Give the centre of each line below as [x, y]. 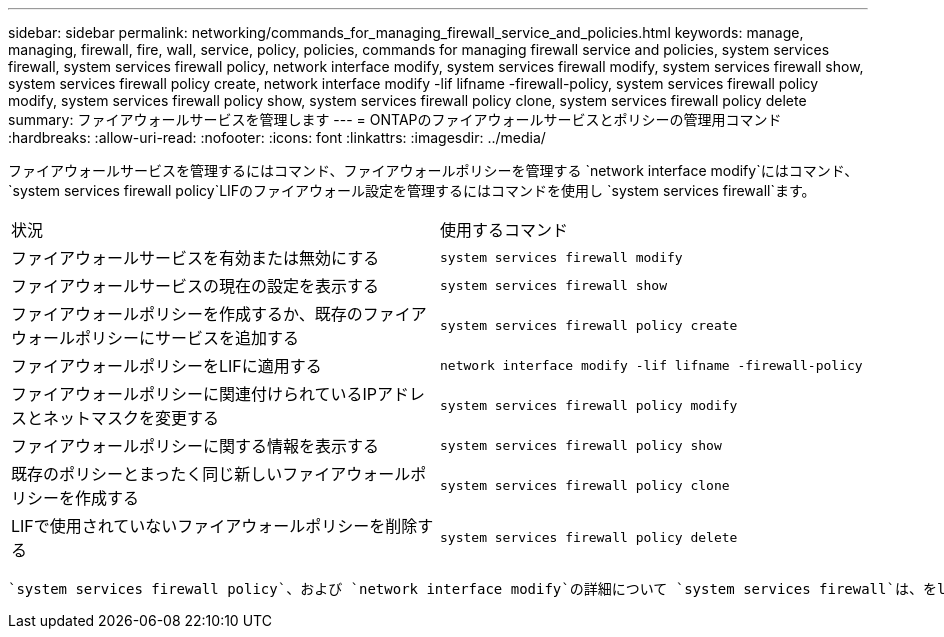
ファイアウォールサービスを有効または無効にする [195, 258]
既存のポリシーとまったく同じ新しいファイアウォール [211, 474]
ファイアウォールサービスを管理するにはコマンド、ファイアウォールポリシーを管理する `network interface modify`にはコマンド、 [433, 170]
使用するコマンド [504, 230]
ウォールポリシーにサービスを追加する [155, 338]
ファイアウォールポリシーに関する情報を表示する [195, 446]
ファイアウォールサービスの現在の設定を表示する [195, 286]
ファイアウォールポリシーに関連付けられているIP [194, 394]
